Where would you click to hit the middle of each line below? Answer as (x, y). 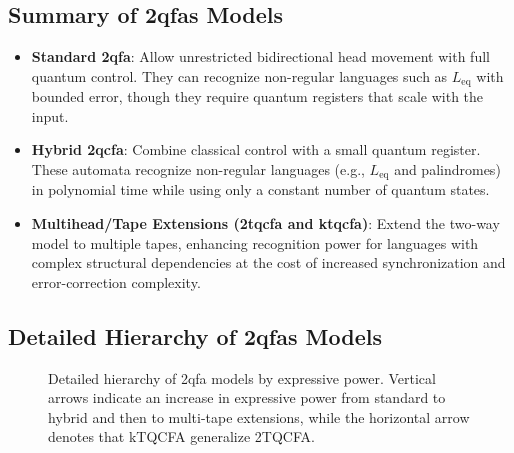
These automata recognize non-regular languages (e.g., (198, 169)
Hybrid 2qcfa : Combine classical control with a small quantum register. (256, 149)
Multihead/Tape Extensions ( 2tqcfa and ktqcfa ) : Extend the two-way (265, 223)
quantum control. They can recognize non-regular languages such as (239, 75)
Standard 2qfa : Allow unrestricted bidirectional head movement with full (260, 56)
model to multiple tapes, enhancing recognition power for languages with (255, 242)
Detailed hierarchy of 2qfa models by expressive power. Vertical (242, 377)
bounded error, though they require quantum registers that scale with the (257, 96)
